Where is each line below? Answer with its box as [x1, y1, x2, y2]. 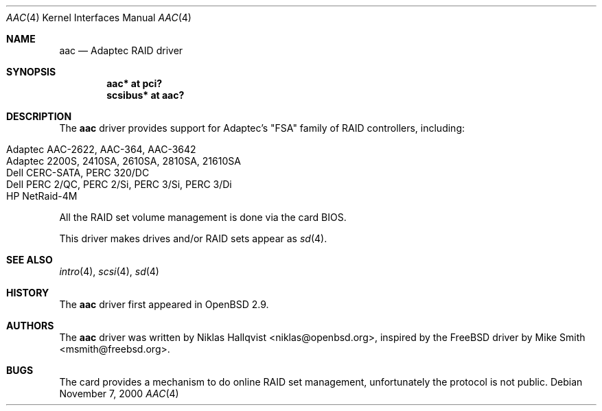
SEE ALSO [6, 254, 53, 266]
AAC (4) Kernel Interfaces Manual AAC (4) [6, 12, 192, 23]
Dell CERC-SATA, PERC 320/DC [6, 167, 150, 178]
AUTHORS [6, 320, 54, 331]
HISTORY [6, 287, 49, 298]
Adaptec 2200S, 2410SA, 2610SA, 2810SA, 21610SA [6, 155, 241, 167]
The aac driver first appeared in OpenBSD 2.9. [59, 298, 269, 310]
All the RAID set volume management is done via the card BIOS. [59, 211, 347, 223]
